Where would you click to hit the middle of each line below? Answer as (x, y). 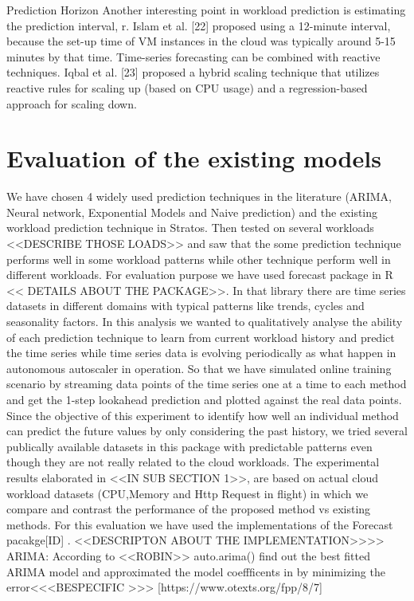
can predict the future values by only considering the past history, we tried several (207, 431)
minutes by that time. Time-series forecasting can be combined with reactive (193, 56)
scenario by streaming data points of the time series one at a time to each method (207, 384)
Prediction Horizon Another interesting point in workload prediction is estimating (206, 10)
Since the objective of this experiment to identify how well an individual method (203, 415)
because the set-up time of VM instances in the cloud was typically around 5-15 (201, 41)
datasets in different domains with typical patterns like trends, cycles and (186, 306)
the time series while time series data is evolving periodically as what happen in (201, 353)
